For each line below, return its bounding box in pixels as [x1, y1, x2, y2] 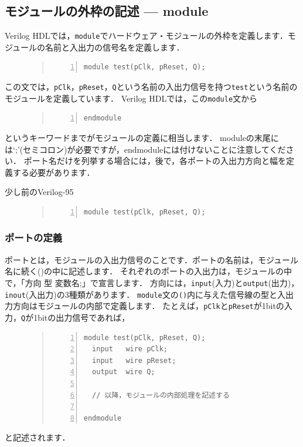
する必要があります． [12, 166, 95, 178]
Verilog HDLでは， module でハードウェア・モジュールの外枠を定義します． [5, 29, 288, 42]
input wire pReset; [92, 356, 176, 365]
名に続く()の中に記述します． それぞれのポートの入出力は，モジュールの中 [5, 265, 292, 277]
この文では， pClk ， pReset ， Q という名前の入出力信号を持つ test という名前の [5, 80, 298, 93]
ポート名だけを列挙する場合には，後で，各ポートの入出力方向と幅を [23, 154, 287, 167]
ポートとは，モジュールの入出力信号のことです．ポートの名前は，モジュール [5, 253, 299, 265]
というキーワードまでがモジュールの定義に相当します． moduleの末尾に [5, 131, 279, 143]
